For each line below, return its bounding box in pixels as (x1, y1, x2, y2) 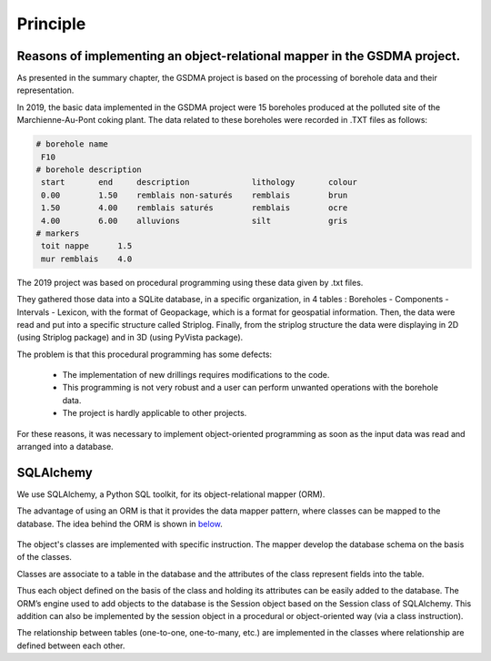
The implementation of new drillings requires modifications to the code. (62, 370, 330, 381)
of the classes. (16, 552, 73, 563)
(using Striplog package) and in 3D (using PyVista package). (16, 332, 244, 343)
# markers (35, 228, 80, 239)
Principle (16, 14, 86, 34)
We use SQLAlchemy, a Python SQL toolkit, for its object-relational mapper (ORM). (16, 488, 326, 500)
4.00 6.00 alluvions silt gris (41, 215, 348, 226)
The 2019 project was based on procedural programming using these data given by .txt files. (16, 277, 364, 288)
